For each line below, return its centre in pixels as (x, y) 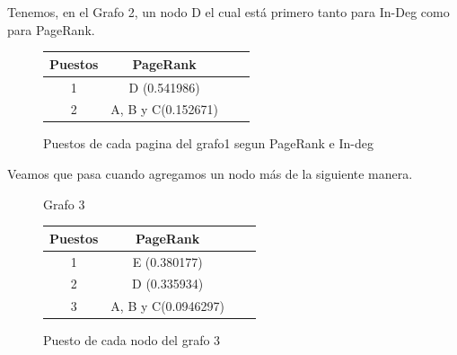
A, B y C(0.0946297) (167, 306)
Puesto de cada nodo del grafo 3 (132, 340)
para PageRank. (51, 29)
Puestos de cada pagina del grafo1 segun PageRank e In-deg (208, 143)
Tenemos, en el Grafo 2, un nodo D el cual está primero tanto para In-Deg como (228, 12)
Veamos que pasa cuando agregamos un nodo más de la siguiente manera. (210, 174)
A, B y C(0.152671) (164, 109)
